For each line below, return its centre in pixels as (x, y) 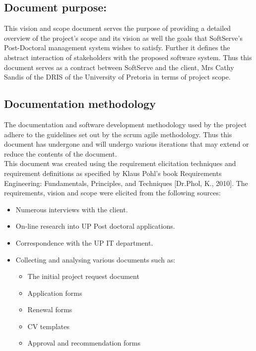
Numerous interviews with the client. (72, 209)
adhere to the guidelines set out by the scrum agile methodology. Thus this (118, 134)
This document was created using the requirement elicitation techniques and (120, 163)
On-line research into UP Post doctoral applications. (95, 226)
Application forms (55, 293)
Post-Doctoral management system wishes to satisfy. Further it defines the (117, 47)
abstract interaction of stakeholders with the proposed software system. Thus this (128, 57)
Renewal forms (50, 309)
